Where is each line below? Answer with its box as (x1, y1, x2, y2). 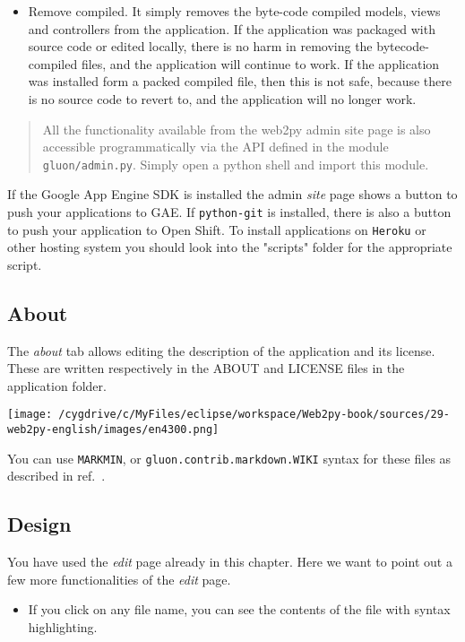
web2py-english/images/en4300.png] (7, 423, 220, 437)
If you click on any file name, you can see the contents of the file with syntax (28, 600, 451, 619)
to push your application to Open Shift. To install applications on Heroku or (7, 220, 426, 239)
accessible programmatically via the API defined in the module (42, 137, 389, 156)
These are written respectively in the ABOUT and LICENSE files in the (7, 359, 405, 377)
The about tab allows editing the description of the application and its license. (7, 341, 435, 360)
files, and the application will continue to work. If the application (81, 54, 440, 73)
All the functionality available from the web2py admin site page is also (42, 119, 431, 138)
